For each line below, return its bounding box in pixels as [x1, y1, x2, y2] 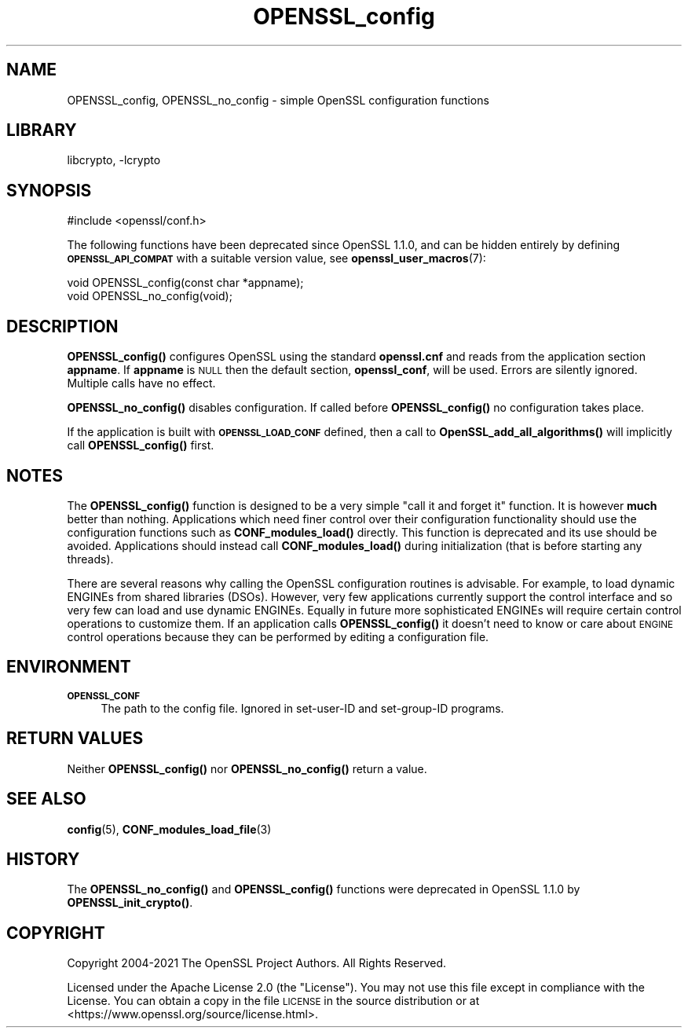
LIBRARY [6, 120, 77, 141]
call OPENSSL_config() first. [67, 438, 214, 453]
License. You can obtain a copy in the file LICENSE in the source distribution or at [67, 994, 480, 1008]
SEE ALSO [6, 789, 86, 809]
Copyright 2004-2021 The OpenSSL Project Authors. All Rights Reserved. [67, 956, 447, 970]
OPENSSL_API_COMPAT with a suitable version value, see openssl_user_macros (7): [67, 251, 486, 266]
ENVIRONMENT [6, 657, 131, 677]
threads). [67, 552, 114, 566]
